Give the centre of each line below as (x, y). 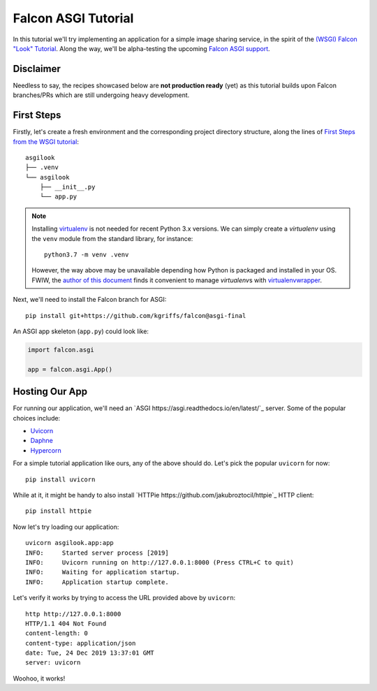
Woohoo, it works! (39, 678)
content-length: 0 (57, 633)
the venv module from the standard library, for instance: (112, 238)
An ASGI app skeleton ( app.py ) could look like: (81, 331)
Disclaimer (37, 69)
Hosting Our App (50, 392)
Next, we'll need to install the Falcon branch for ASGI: (90, 300)
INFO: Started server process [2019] (97, 553)
